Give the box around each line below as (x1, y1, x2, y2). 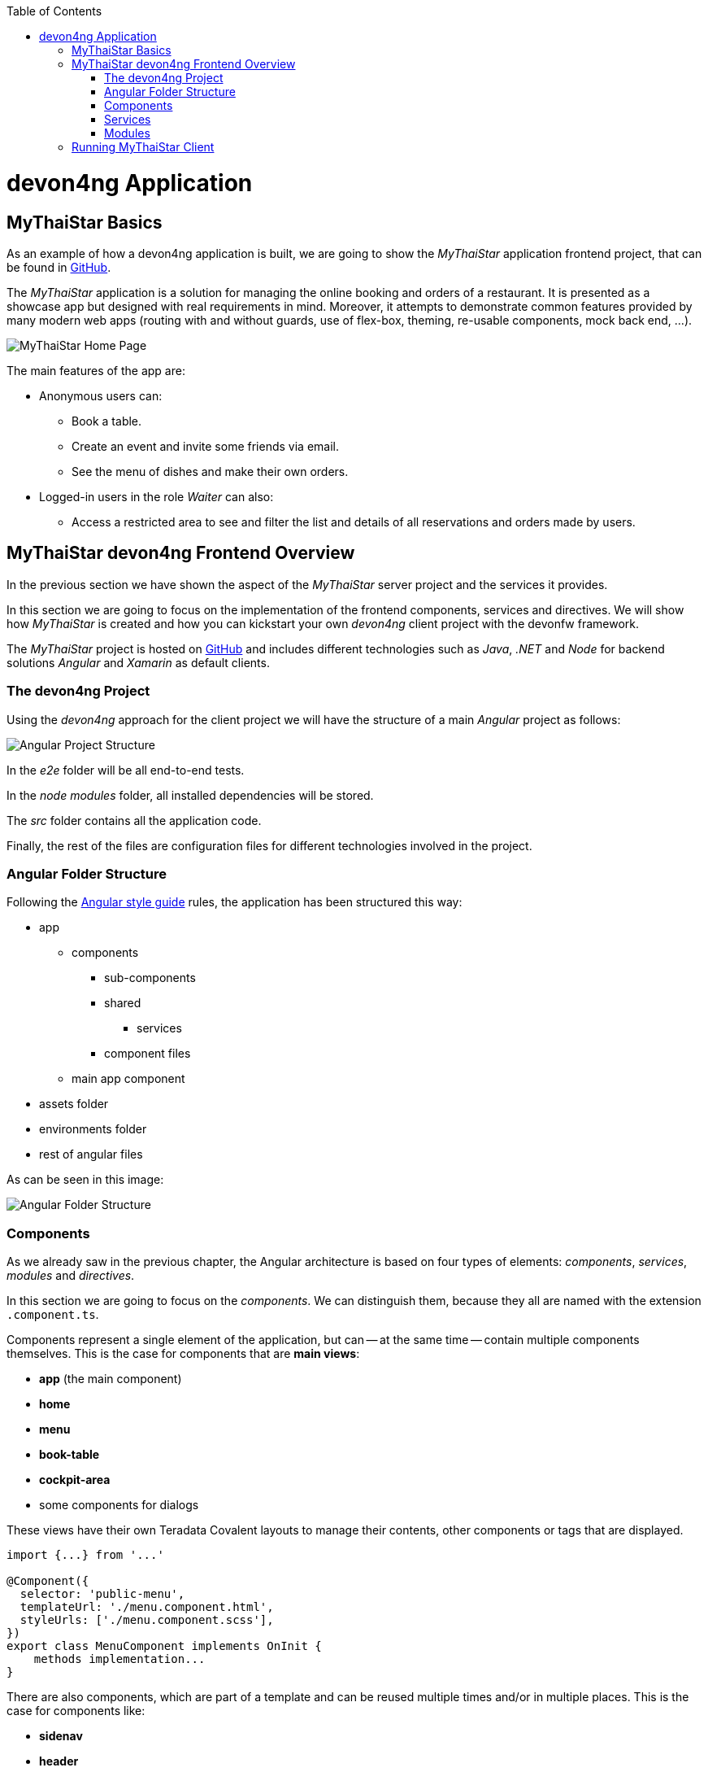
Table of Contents (7, 4, 102, 18)
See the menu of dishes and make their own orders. (72, 464, 349, 478)
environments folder (39, 1122, 147, 1137)
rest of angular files (39, 1147, 143, 1162)
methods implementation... (33, 1652, 206, 1666)
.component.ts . (7, 1307, 99, 1322)
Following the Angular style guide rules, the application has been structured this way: (7, 895, 463, 910)
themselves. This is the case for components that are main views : (7, 1346, 360, 1361)
